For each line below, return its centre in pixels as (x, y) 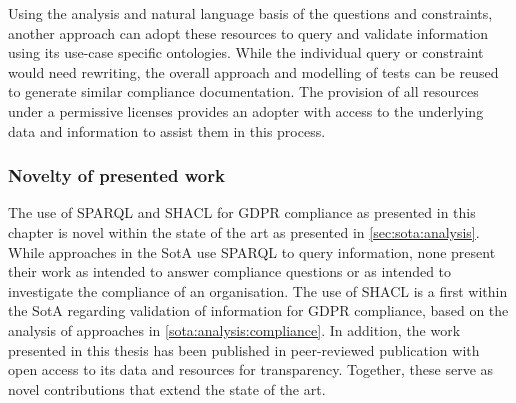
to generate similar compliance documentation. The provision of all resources (243, 91)
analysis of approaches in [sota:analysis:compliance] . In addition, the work (234, 329)
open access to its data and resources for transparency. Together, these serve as (251, 369)
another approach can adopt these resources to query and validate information (248, 32)
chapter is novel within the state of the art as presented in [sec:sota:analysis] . (244, 231)
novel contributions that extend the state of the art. (167, 388)
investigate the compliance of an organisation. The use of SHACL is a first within (258, 290)
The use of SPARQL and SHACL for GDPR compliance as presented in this (242, 212)
